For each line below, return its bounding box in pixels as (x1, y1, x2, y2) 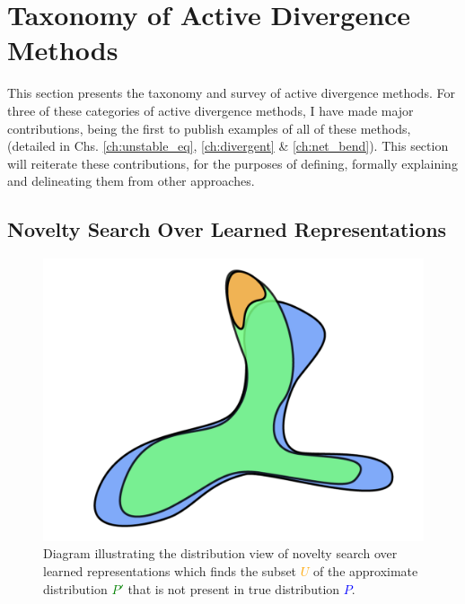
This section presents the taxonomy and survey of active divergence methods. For (7, 83, 455, 102)
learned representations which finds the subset (43, 561, 297, 580)
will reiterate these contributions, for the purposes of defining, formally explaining (7, 153, 458, 172)
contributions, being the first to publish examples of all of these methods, (7, 118, 411, 137)
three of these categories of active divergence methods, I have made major (7, 101, 414, 119)
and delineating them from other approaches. (7, 171, 255, 190)
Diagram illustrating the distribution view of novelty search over (43, 544, 398, 563)
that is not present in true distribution (127, 579, 340, 598)
